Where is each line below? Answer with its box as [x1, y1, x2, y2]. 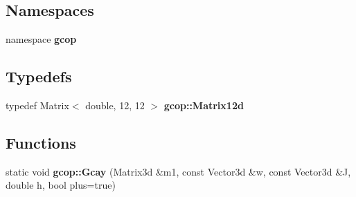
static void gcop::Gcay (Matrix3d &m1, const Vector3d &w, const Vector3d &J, [6, 164, 351, 178]
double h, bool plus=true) [6, 178, 116, 192]
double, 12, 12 [85, 98, 145, 112]
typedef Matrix [6, 98, 69, 112]
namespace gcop [6, 32, 77, 46]
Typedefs [6, 66, 72, 87]
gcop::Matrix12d [163, 98, 244, 112]
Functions [6, 131, 76, 153]
